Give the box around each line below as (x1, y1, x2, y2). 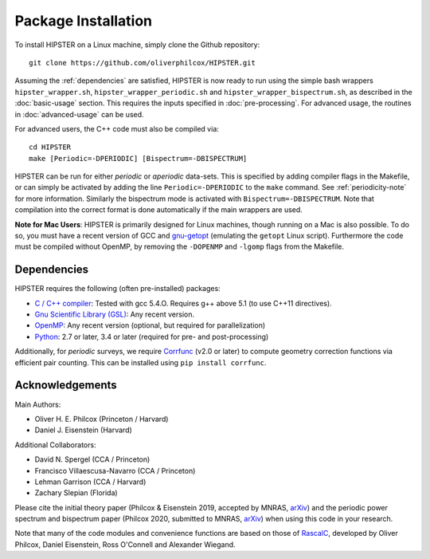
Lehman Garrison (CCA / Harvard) (34, 477, 147, 486)
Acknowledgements (14, 379, 117, 392)
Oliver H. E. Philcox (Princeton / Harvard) (34, 414, 169, 423)
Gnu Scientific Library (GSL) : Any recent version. (34, 309, 195, 319)
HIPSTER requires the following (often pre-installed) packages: (14, 284, 221, 293)
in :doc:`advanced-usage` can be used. (14, 109, 144, 119)
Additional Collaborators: (14, 439, 96, 450)
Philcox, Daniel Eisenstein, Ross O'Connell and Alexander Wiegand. (14, 539, 236, 549)
